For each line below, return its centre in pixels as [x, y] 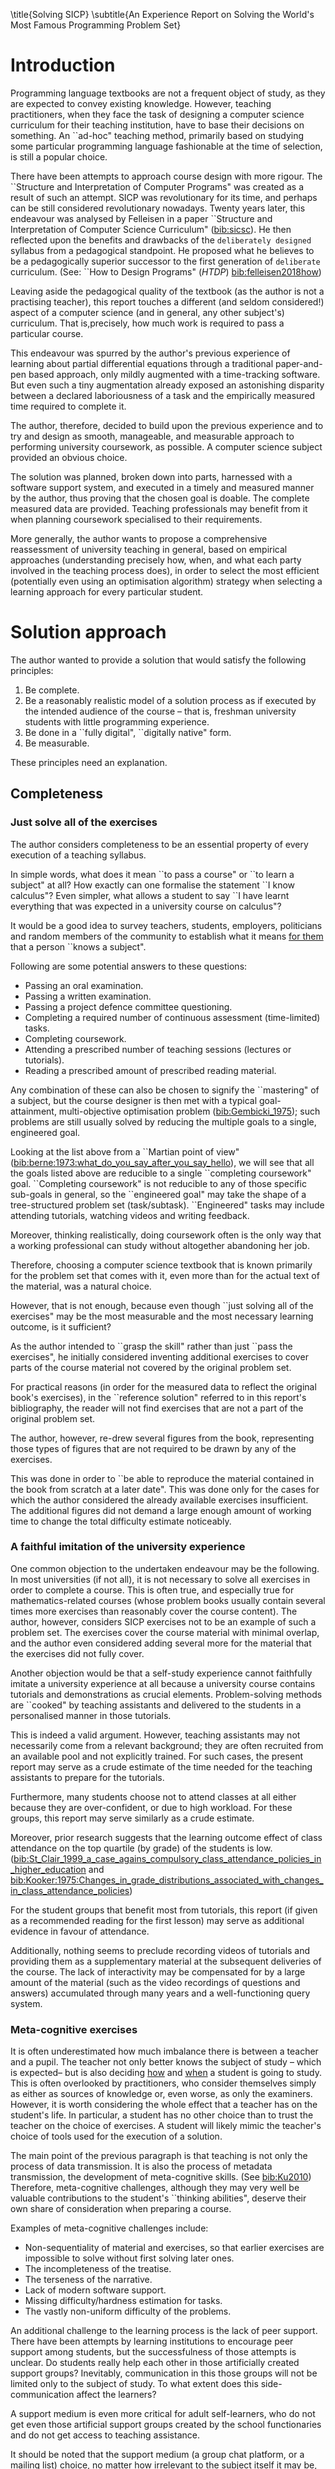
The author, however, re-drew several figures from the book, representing [162, 1438]
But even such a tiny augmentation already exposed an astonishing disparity [167, 385]
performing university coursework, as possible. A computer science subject [166, 446]
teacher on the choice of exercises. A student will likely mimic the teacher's [166, 2126]
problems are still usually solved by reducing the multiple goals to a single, [163, 1121]
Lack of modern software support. [95, 2290]
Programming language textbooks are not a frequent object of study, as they [168, 93]
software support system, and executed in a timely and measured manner [162, 487]
